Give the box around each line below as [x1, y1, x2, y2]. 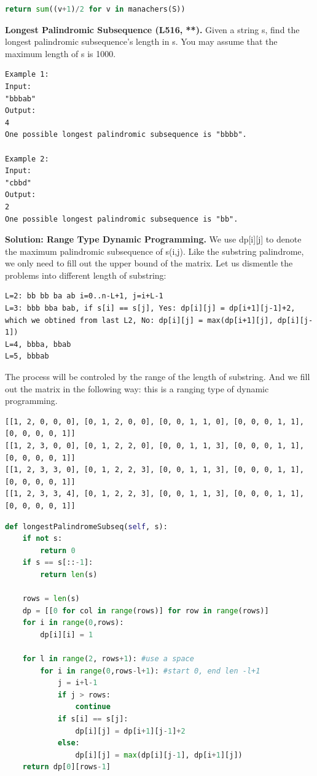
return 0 [40, 546, 76, 555]
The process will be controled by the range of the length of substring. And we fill [5, 370, 310, 383]
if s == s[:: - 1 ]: [22, 558, 93, 567]
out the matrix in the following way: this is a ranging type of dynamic [5, 382, 269, 395]
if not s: [22, 534, 63, 543]
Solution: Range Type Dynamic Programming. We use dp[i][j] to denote [5, 233, 302, 246]
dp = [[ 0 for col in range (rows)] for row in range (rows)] [22, 606, 269, 615]
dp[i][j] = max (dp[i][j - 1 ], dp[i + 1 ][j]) [75, 750, 243, 759]
